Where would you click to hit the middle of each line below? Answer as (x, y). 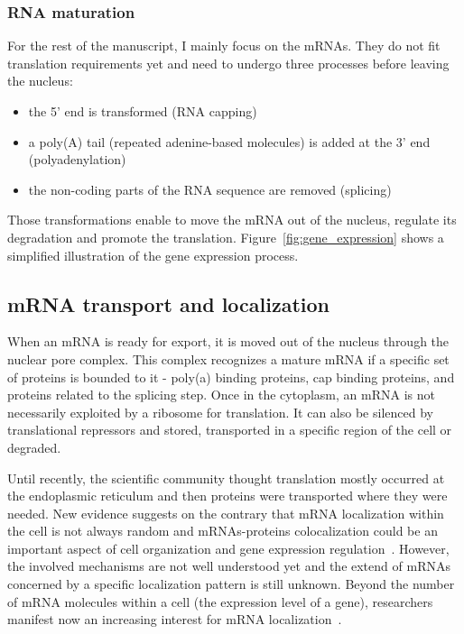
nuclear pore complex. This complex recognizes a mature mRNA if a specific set (228, 358)
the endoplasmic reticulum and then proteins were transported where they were (227, 496)
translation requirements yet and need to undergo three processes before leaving (228, 63)
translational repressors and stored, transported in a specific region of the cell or (230, 430)
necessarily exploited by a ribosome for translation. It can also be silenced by (220, 412)
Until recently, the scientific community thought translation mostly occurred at (226, 478)
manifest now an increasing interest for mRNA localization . (175, 619)
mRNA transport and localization (168, 303)
